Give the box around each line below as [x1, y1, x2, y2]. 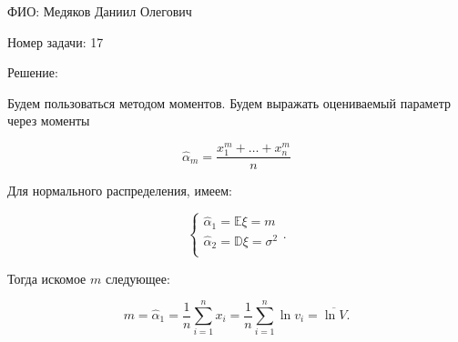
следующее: [105, 268, 170, 287]
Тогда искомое [7, 268, 87, 287]
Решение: [7, 63, 58, 82]
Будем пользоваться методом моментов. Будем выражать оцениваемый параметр [7, 93, 451, 112]
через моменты [7, 111, 90, 130]
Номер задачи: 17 [7, 32, 104, 51]
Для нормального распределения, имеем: [7, 181, 232, 200]
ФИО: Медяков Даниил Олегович [7, 2, 192, 20]
